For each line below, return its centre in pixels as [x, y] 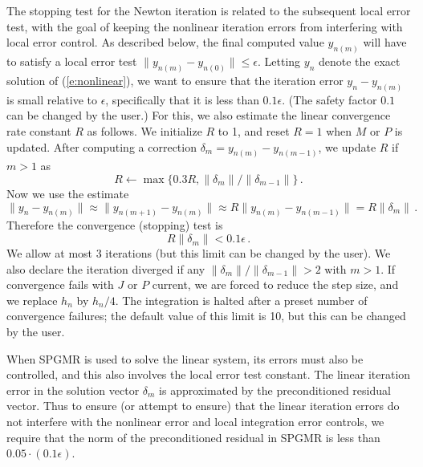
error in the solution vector [73, 390]
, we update [347, 146]
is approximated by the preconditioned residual [275, 390]
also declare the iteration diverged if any [106, 268]
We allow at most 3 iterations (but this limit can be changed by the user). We [199, 253]
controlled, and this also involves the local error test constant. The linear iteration [209, 374]
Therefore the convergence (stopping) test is [115, 225]
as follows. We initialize [144, 130]
